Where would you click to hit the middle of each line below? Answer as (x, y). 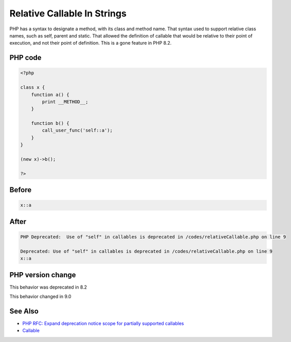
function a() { (50, 94)
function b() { (50, 123)
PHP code (25, 58)
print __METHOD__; (65, 102)
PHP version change (43, 275)
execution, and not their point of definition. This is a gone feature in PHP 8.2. (90, 43)
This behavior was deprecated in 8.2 (48, 287)
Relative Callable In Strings (68, 13)
